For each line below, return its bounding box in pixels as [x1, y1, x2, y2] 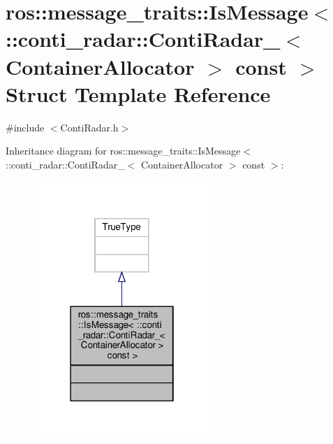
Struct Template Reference [6, 79, 271, 108]
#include [6, 120, 45, 134]
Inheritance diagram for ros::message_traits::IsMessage [6, 143, 241, 158]
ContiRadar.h [60, 120, 119, 134]
